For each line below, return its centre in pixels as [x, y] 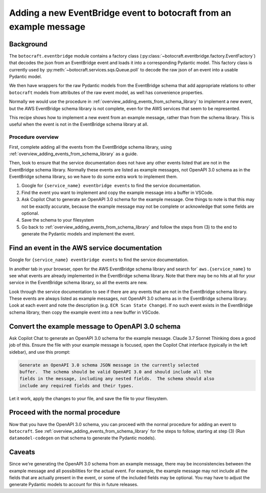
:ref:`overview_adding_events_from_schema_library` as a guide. [73, 154]
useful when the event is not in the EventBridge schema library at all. [79, 124]
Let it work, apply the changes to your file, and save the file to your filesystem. [89, 398]
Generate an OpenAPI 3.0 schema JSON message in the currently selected [109, 365]
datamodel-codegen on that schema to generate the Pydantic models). [83, 438]
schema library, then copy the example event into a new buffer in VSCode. [84, 312]
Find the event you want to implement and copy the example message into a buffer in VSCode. [117, 193]
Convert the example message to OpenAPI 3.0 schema [95, 326]
